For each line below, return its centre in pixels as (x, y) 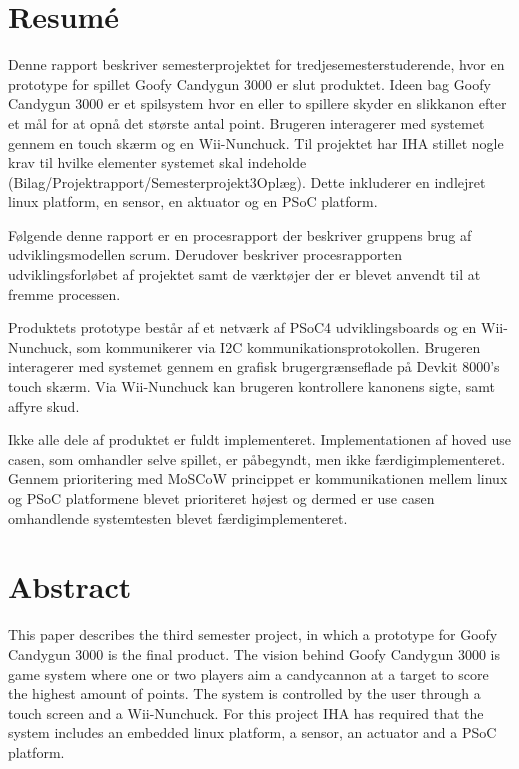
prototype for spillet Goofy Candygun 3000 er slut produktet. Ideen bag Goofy (249, 83)
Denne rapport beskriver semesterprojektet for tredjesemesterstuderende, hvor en (256, 64)
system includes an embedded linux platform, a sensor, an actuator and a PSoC (252, 732)
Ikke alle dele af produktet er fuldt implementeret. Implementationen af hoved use (260, 439)
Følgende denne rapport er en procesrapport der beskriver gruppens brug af (240, 234)
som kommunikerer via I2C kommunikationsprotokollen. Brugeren (278, 346)
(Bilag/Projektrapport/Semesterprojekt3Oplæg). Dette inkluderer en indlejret (247, 181)
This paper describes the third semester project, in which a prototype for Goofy (253, 634)
